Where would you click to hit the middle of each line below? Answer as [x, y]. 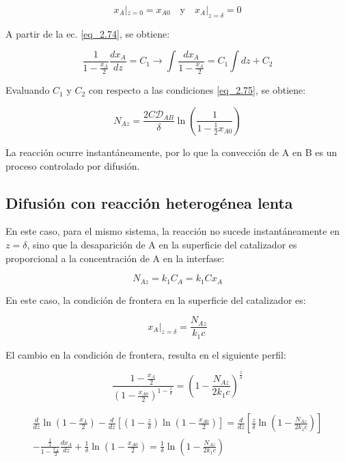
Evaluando [28, 90]
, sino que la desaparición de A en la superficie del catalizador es [162, 244]
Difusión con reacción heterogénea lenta [149, 202]
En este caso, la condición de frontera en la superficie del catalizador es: [156, 299]
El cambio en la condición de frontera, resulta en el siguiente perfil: [146, 354]
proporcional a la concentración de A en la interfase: [115, 258]
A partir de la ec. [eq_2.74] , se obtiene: [88, 33]
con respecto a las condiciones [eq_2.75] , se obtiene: [197, 90]
